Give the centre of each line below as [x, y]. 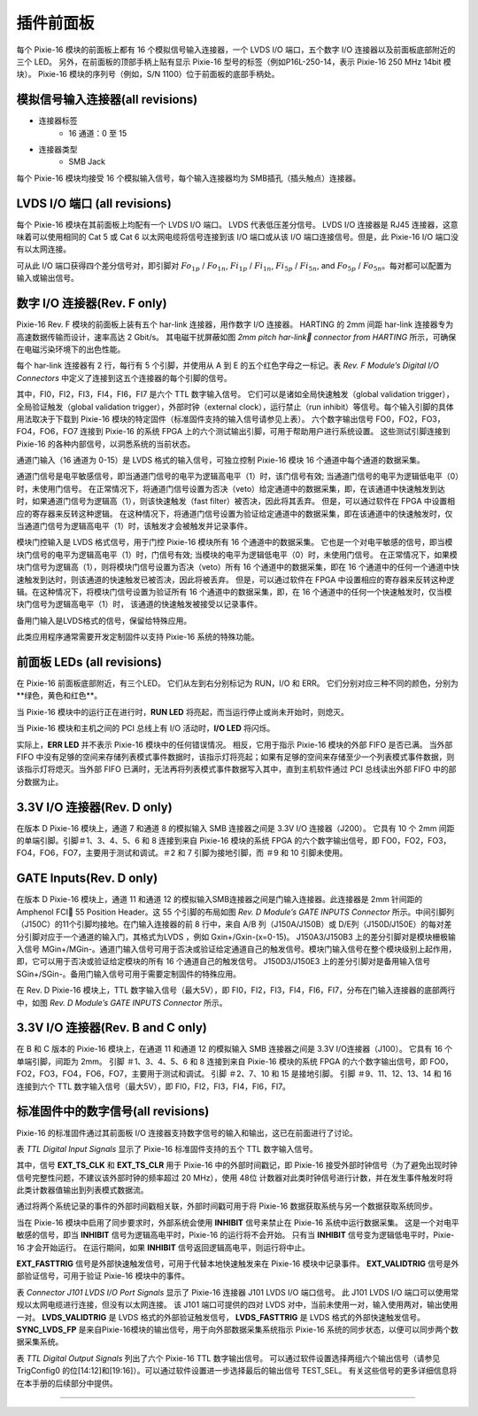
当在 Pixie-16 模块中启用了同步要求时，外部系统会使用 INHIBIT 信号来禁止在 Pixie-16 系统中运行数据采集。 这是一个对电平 [238, 1222]
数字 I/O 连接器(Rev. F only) [92, 303]
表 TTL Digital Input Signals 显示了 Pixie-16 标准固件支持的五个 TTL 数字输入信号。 [167, 1148]
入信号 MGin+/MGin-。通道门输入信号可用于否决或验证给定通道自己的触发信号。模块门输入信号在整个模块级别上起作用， [236, 949]
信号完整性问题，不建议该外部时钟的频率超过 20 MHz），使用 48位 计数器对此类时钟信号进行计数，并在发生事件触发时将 [235, 1178]
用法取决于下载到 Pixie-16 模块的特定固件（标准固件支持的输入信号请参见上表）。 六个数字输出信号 [195, 419]
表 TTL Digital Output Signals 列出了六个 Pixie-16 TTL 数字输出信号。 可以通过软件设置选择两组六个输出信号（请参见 [228, 1358]
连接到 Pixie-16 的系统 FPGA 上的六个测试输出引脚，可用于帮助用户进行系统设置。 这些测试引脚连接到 [265, 432]
